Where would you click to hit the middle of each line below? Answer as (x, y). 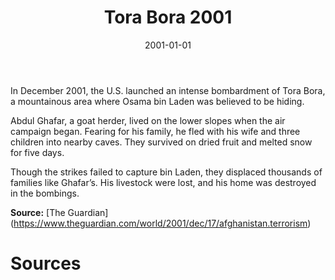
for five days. (37, 152)
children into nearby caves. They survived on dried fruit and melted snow (161, 142)
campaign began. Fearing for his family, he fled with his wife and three (155, 131)
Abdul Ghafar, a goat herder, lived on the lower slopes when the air (148, 120)
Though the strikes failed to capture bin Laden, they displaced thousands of (166, 172)
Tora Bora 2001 (168, 17)
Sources (46, 263)
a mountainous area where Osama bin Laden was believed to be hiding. (157, 101)
